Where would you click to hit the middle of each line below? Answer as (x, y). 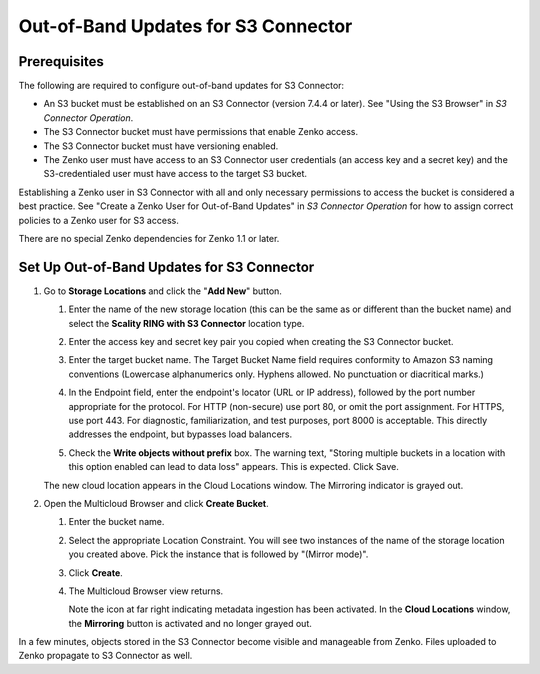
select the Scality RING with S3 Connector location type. (186, 323)
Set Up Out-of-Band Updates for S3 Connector (166, 266)
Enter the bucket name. (116, 522)
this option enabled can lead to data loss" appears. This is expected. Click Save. (233, 467)
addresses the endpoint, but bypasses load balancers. (180, 434)
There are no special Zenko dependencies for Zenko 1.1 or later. (149, 238)
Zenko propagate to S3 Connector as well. (105, 656)
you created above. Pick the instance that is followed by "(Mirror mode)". (218, 554)
